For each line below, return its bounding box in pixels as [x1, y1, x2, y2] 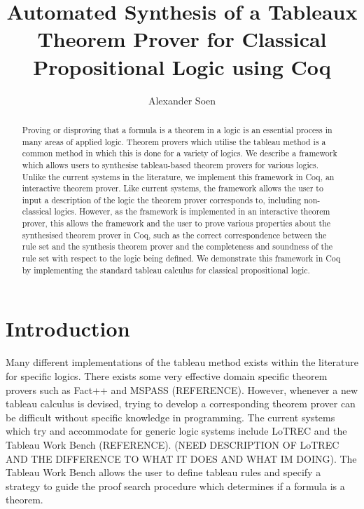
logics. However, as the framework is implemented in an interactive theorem [54, 205, 330, 217]
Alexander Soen [148, 93, 216, 107]
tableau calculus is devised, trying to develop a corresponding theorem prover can [6, 396, 356, 411]
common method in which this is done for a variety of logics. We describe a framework [22, 147, 337, 159]
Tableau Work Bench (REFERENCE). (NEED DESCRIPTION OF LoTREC [6, 437, 339, 452]
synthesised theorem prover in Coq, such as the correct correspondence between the [22, 229, 327, 240]
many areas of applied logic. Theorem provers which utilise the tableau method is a [22, 135, 326, 147]
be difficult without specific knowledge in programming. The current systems [6, 409, 335, 424]
